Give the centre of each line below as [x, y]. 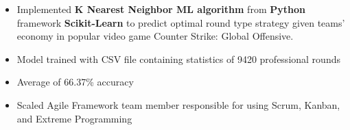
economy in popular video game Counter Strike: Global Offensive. [155, 36]
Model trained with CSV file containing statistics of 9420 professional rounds [178, 58]
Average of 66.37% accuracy [75, 82]
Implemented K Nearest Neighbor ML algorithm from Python [161, 9]
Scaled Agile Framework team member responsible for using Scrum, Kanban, [178, 104]
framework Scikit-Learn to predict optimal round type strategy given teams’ [181, 22]
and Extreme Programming [74, 118]
